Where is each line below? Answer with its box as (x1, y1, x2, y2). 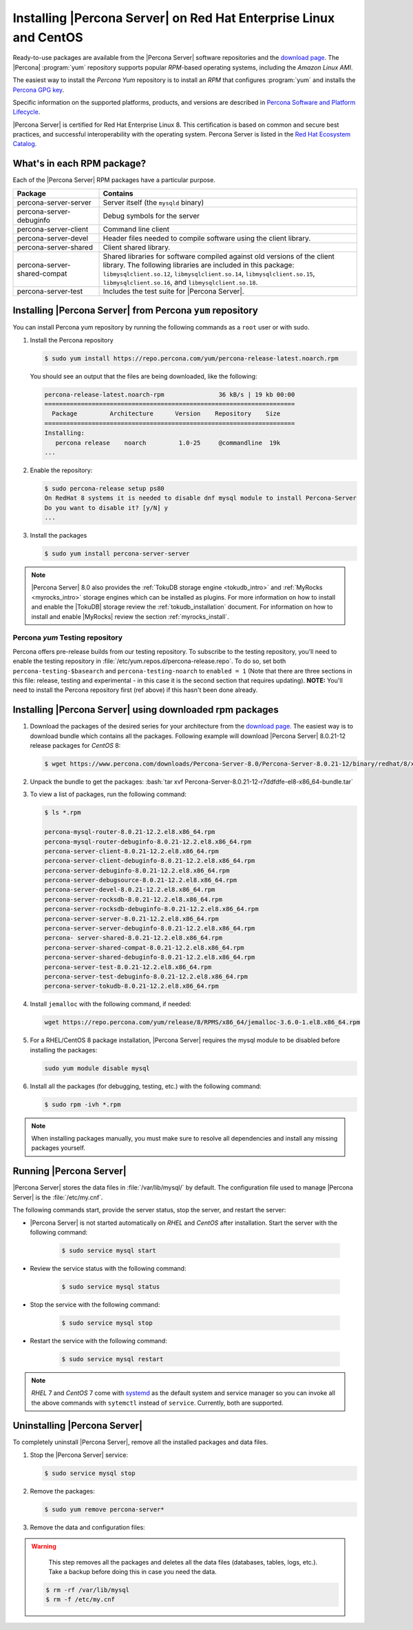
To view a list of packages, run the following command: (30, 790, 187, 799)
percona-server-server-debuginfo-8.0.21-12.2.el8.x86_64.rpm (44, 924, 255, 933)
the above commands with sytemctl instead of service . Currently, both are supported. (31, 1398, 284, 1407)
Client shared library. (103, 242, 171, 252)
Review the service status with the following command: (30, 1264, 187, 1272)
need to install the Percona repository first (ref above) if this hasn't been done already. (12, 686, 258, 694)
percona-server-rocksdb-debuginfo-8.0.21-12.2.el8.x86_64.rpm (44, 905, 259, 913)
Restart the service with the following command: (30, 1336, 168, 1345)
